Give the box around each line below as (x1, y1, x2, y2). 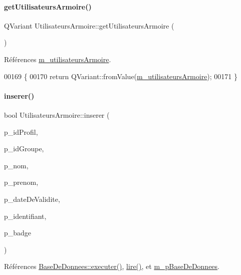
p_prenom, (4, 177, 39, 187)
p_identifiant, (4, 210, 47, 221)
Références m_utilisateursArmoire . (4, 54, 111, 64)
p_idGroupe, (4, 143, 44, 154)
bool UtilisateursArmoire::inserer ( (4, 109, 110, 120)
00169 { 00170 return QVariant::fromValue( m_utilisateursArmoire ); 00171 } (4, 71, 238, 81)
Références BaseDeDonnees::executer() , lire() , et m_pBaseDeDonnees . (4, 261, 220, 271)
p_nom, (4, 160, 29, 170)
